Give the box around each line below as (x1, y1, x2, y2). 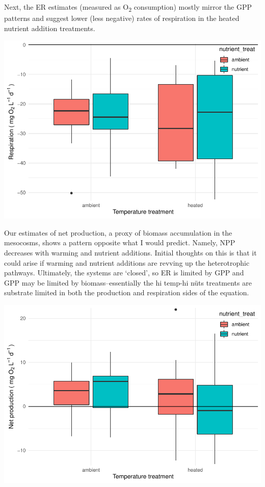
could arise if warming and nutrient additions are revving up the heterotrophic (4, 257, 250, 268)
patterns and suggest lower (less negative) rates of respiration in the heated (4, 13, 240, 23)
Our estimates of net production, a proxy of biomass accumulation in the (4, 227, 232, 238)
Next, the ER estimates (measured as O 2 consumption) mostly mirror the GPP (4, 2, 252, 13)
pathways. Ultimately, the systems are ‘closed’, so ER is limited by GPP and (4, 267, 244, 278)
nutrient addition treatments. (4, 22, 95, 33)
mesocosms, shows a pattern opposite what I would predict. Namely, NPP (4, 237, 235, 248)
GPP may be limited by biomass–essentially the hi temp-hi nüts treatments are (4, 277, 252, 288)
